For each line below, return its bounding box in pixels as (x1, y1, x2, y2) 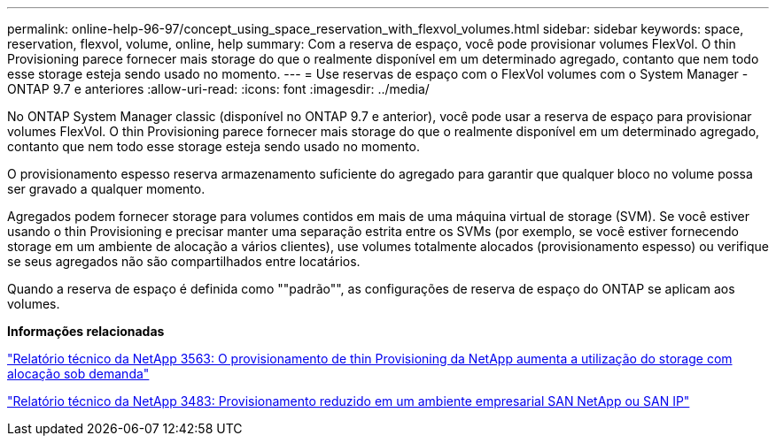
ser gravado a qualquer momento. (7, 181, 206, 196)
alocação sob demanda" (7, 366, 150, 381)
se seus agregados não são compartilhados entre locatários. (7, 254, 361, 269)
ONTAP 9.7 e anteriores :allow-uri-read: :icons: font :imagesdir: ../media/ (7, 81, 430, 96)
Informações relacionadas (7, 324, 165, 339)
